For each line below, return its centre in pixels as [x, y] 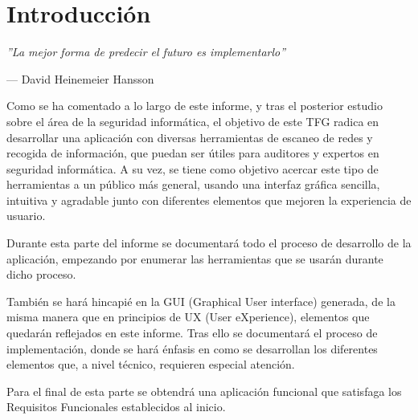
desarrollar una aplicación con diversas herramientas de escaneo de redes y [190, 137]
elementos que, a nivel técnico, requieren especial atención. [151, 364]
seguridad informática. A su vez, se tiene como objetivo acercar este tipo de [193, 168]
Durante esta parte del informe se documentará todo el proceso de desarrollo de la [209, 243]
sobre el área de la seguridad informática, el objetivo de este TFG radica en [193, 121]
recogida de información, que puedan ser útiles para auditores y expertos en [193, 153]
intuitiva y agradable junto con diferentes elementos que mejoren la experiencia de [209, 200]
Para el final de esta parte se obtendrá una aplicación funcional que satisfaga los [204, 391]
